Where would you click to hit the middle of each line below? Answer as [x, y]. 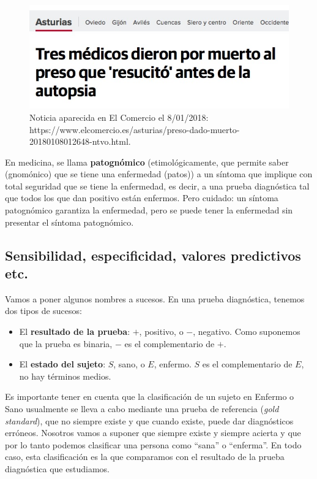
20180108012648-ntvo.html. [80, 141]
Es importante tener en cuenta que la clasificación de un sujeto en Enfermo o [150, 397]
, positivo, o [161, 331]
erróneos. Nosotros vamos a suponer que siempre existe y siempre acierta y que [153, 433]
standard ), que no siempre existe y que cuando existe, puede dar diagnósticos [149, 420]
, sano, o [129, 364]
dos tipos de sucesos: [43, 311]
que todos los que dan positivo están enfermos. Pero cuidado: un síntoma [142, 198]
